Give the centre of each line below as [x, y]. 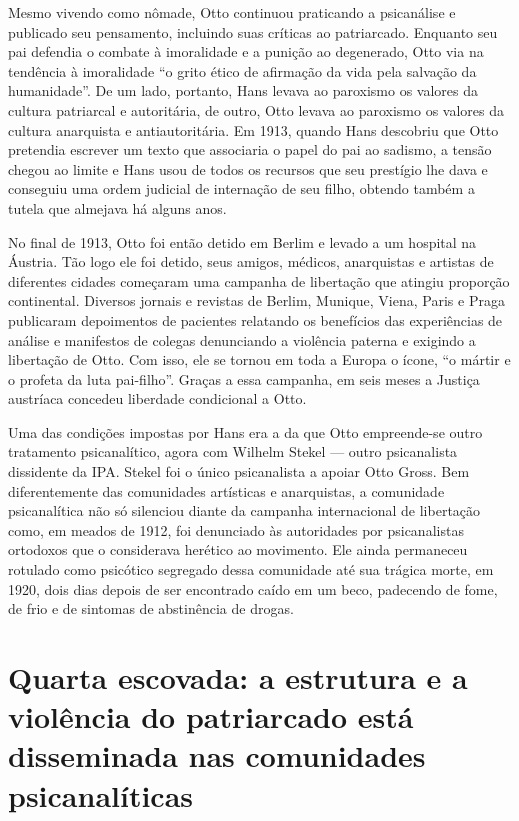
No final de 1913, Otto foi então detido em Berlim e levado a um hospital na [242, 241]
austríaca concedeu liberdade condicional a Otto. [157, 398]
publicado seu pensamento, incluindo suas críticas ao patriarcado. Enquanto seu [253, 31]
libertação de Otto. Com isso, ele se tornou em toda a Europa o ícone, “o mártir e [259, 359]
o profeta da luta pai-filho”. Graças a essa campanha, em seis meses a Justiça [244, 378]
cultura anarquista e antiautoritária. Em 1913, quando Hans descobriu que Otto [253, 129]
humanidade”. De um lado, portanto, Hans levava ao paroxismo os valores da [243, 90]
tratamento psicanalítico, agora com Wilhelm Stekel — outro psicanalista [233, 451]
